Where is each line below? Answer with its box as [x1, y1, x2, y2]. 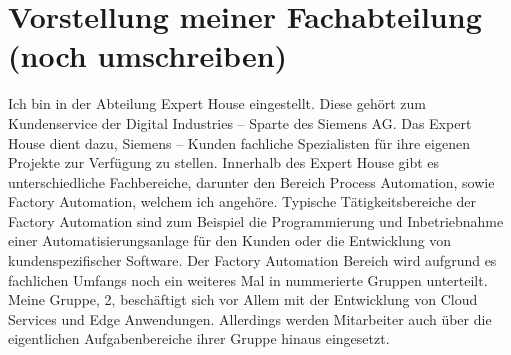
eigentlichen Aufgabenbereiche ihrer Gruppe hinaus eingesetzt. [8, 328, 390, 349]
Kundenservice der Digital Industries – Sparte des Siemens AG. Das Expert [8, 112, 472, 133]
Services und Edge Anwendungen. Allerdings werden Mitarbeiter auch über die [8, 308, 492, 329]
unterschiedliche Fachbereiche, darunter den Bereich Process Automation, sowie [8, 171, 495, 192]
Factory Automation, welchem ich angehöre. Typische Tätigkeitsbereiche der [8, 191, 477, 212]
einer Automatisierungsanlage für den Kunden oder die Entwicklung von [8, 230, 452, 251]
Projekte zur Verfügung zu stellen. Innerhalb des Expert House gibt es [8, 152, 440, 173]
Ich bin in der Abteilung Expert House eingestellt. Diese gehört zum [8, 93, 427, 114]
